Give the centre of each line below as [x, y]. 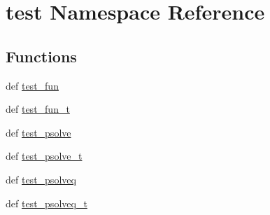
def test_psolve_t [44, 156]
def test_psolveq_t [47, 203]
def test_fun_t [38, 109]
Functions [41, 56]
